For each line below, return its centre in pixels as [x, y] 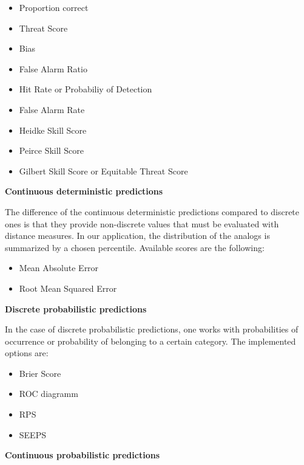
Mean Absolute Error [59, 268]
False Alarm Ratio [53, 68]
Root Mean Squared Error [68, 288]
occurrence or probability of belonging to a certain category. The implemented [150, 341]
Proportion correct [54, 7]
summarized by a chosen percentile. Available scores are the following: [135, 247]
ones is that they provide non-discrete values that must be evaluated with [142, 223]
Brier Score [40, 373]
